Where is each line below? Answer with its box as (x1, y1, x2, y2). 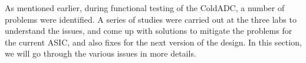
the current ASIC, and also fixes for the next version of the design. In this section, (5, 36, 302, 48)
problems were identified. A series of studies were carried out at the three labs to (5, 13, 297, 25)
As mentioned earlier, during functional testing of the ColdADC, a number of (5, 2, 285, 13)
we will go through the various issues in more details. (5, 47, 196, 60)
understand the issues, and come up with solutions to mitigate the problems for (5, 24, 292, 37)
